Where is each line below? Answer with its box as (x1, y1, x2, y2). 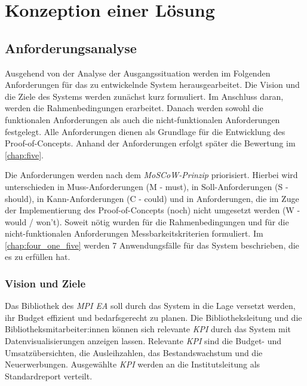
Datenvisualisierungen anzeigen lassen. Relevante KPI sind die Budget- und (5, 335, 282, 347)
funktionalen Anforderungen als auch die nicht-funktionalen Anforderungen (5, 113, 280, 125)
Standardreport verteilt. (5, 369, 93, 382)
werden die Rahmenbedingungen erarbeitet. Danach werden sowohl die (5, 102, 263, 114)
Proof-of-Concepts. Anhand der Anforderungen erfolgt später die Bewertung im (5, 137, 296, 149)
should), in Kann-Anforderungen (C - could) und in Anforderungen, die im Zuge (5, 192, 299, 204)
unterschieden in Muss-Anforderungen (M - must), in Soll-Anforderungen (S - (5, 180, 288, 192)
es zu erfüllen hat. (5, 250, 70, 263)
